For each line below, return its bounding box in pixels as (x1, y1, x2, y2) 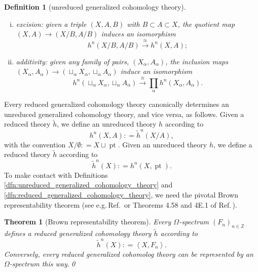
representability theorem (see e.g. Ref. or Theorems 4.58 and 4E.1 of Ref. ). (4, 199, 237, 210)
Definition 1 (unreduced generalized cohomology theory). (4, 2, 186, 12)
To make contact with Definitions (4, 169, 108, 180)
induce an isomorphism (120, 66, 193, 76)
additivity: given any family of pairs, (16, 56, 129, 66)
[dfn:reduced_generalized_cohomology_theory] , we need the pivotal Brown (4, 189, 238, 200)
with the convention (4, 139, 66, 149)
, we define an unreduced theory (57, 119, 157, 129)
